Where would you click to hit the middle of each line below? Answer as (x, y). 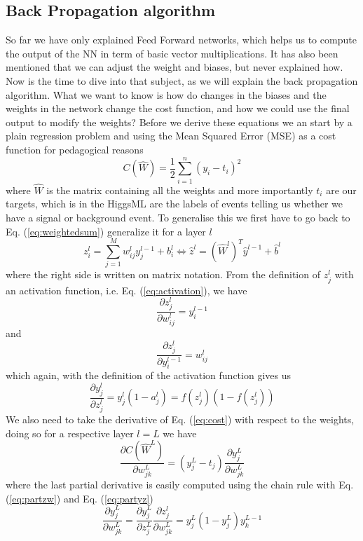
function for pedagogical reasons (75, 149)
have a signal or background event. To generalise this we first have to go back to (178, 218)
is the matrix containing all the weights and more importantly (180, 190)
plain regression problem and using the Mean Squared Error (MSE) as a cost (171, 136)
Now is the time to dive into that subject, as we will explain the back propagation (182, 80)
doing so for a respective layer (70, 433)
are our (341, 190)
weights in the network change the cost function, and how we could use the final (178, 108)
